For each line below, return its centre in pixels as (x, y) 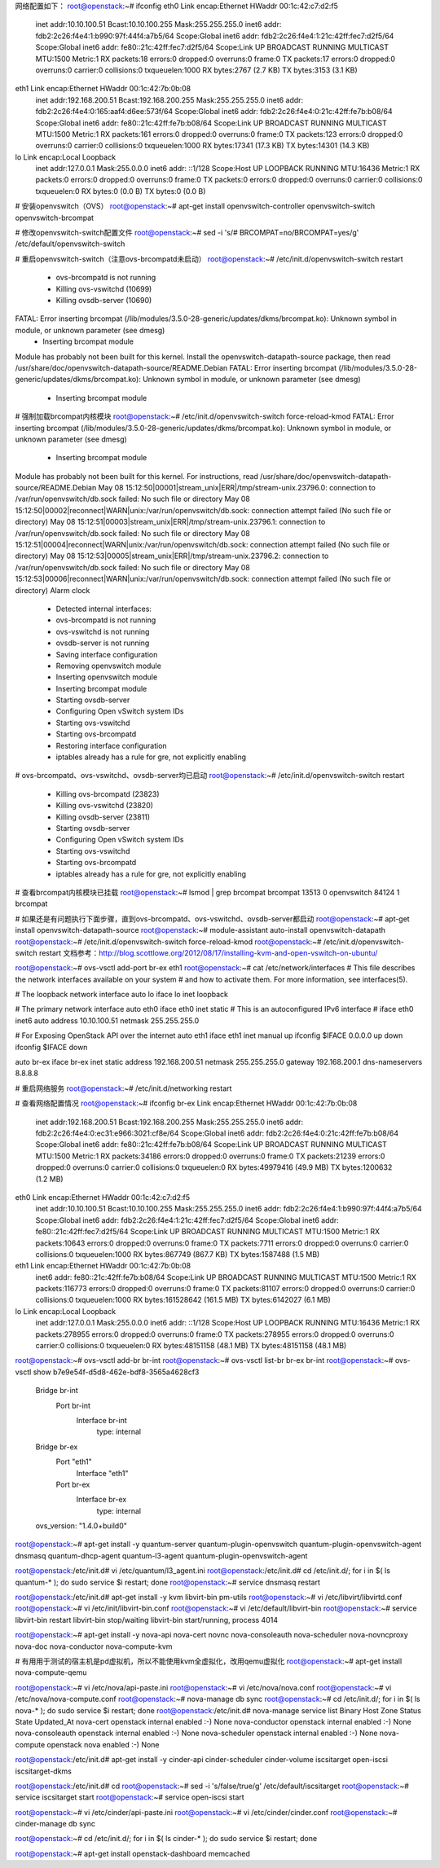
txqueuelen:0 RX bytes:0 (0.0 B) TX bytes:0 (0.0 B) (121, 191)
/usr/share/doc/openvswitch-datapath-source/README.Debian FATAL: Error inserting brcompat (176, 367)
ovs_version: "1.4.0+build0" (81, 1526)
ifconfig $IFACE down (51, 1047)
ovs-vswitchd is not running (103, 631)
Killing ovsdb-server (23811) (103, 817)
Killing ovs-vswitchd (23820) (105, 806)
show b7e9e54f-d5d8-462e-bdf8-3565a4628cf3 (116, 1372)
